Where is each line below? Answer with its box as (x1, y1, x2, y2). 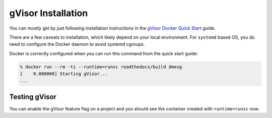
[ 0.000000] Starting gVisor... (20, 71, 108, 77)
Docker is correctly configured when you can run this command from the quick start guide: (9, 50, 198, 56)
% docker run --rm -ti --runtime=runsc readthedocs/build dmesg (20, 64, 182, 70)
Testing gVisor (9, 92, 57, 101)
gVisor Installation (9, 8, 88, 19)
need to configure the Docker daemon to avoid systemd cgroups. (9, 41, 145, 47)
